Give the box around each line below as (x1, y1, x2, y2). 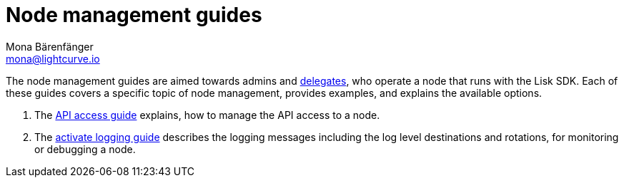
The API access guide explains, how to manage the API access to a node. (34, 108, 380, 121)
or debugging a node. (34, 142, 136, 155)
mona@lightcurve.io (6, 52, 100, 65)
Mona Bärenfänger (6, 40, 94, 53)
